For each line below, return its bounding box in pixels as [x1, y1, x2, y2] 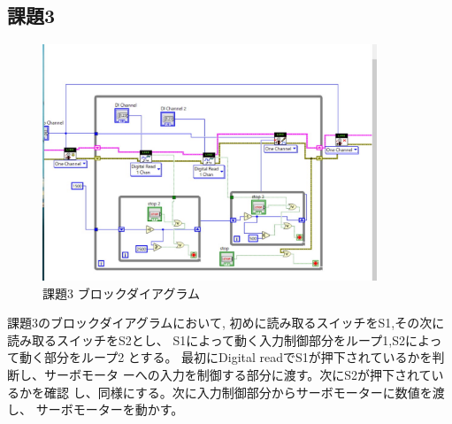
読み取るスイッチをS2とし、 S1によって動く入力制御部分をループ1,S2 [7, 330, 405, 349]
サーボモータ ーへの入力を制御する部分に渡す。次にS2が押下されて [43, 366, 432, 384]
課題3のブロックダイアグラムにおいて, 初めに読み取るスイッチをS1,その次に [7, 313, 445, 332]
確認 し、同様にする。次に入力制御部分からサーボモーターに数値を [43, 382, 433, 401]
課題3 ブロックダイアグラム [42, 283, 200, 302]
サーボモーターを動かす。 [35, 400, 184, 419]
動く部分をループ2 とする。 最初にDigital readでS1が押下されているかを [19, 348, 433, 366]
